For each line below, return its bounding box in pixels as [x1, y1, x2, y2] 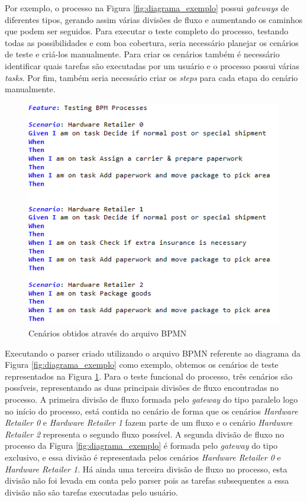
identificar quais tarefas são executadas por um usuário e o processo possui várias [5, 59, 299, 72]
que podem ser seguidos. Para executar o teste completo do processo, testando [5, 25, 289, 37]
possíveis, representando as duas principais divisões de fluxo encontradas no [5, 381, 279, 394]
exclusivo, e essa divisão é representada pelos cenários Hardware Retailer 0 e [5, 451, 281, 463]
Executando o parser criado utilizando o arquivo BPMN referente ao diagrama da [5, 346, 300, 359]
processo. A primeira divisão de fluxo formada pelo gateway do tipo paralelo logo [5, 393, 298, 405]
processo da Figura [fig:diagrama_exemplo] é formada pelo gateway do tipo [5, 439, 278, 452]
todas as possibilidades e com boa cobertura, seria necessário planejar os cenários [5, 36, 299, 48]
